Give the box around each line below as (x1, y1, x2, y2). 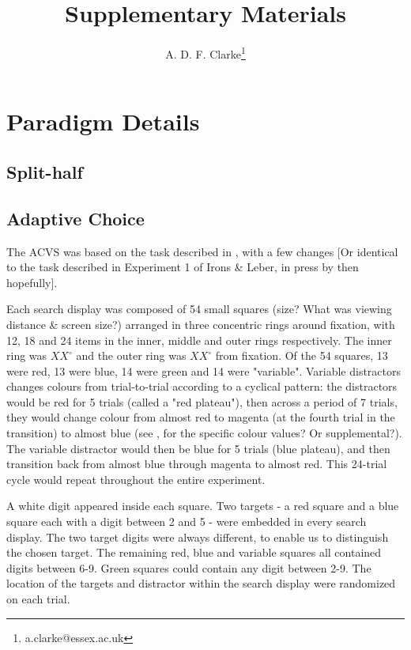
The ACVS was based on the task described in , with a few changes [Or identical (6, 243, 398, 259)
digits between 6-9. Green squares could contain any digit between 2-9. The (6, 559, 371, 576)
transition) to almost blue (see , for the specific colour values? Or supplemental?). (6, 425, 402, 441)
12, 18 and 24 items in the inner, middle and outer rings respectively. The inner (6, 331, 392, 348)
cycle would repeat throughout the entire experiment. (6, 470, 266, 487)
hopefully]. (6, 274, 58, 290)
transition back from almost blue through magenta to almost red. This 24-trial (6, 455, 387, 472)
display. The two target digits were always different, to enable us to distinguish (6, 528, 389, 545)
